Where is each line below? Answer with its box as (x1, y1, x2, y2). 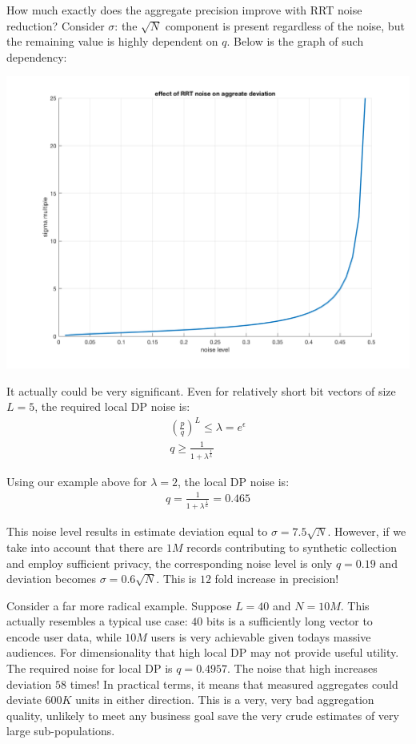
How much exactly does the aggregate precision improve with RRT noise (6, 2, 362, 18)
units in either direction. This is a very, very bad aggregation (75, 691, 374, 708)
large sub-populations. (6, 722, 115, 739)
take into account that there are (6, 538, 163, 555)
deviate (6, 691, 42, 708)
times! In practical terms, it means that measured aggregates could (70, 675, 398, 692)
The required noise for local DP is (6, 660, 173, 677)
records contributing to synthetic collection (186, 538, 397, 555)
